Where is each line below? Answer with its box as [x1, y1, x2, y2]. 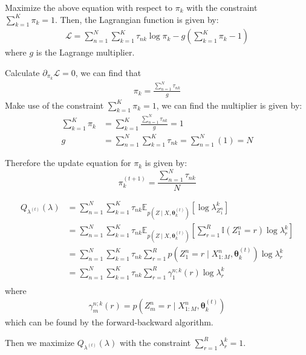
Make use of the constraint [5, 98, 104, 111]
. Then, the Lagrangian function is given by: [54, 13, 219, 25]
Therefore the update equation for [5, 156, 131, 169]
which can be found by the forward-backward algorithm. [5, 316, 213, 328]
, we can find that [75, 66, 142, 79]
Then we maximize [5, 336, 75, 348]
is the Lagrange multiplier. [36, 46, 135, 59]
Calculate [5, 66, 40, 79]
